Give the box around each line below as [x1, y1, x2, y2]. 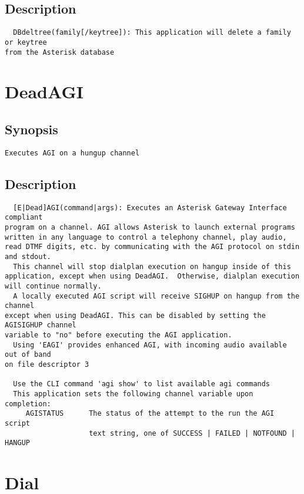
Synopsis [5, 120, 58, 138]
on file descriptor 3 [5, 360, 89, 369]
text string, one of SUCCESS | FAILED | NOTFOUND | [89, 429, 295, 437]
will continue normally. [5, 281, 102, 290]
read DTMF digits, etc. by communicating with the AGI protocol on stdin [5, 243, 300, 251]
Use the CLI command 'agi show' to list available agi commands [13, 380, 270, 389]
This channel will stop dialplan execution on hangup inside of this [13, 262, 291, 271]
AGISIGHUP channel [5, 321, 76, 330]
